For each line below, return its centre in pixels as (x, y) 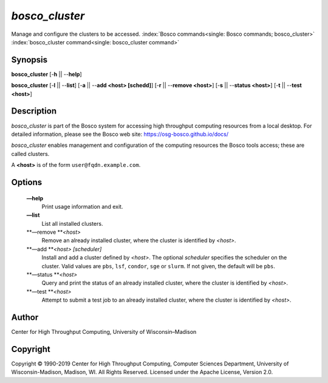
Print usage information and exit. (82, 206)
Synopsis (29, 60)
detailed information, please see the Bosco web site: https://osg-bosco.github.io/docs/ (120, 134)
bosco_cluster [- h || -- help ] (46, 74)
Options (27, 182)
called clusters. (30, 154)
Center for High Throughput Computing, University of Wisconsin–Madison (104, 332)
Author (25, 317)
